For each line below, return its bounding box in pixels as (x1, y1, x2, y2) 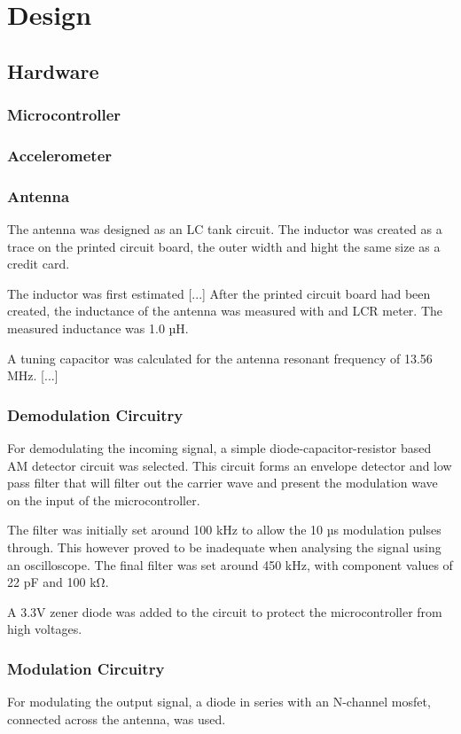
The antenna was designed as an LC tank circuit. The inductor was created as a (7, 220, 442, 238)
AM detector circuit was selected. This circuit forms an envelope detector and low (7, 456, 452, 474)
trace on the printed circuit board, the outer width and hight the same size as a (7, 237, 441, 255)
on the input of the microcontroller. (7, 490, 200, 509)
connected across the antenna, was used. (7, 709, 226, 728)
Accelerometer (7, 144, 113, 166)
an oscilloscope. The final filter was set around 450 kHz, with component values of (7, 555, 453, 574)
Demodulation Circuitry (7, 403, 184, 426)
